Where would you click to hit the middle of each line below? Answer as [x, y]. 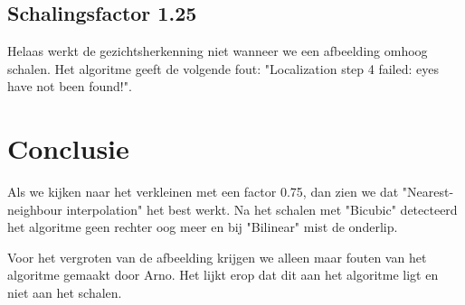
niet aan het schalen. [65, 293]
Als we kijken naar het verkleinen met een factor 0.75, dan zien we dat [203, 192]
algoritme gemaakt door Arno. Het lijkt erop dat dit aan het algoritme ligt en [223, 275]
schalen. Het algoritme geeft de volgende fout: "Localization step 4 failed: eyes [223, 68]
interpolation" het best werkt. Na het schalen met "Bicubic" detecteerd [262, 209]
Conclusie [68, 148]
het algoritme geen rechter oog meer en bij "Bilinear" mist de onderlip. [203, 227]
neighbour [35, 209]
